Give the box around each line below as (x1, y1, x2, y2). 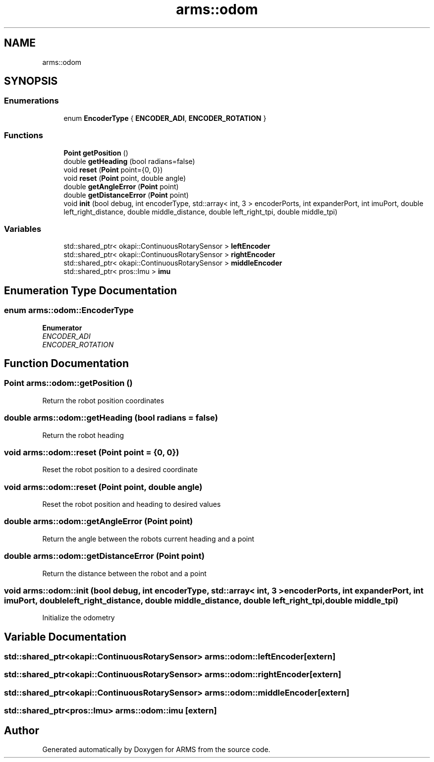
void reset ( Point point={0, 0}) (63, 165, 163, 174)
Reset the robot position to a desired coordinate (42, 465, 198, 474)
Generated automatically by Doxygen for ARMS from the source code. (42, 745, 271, 754)
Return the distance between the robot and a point (42, 569, 207, 578)
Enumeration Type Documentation (4, 284, 177, 297)
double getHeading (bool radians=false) (63, 157, 195, 165)
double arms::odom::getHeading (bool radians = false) (4, 413, 218, 423)
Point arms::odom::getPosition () (4, 378, 133, 388)
